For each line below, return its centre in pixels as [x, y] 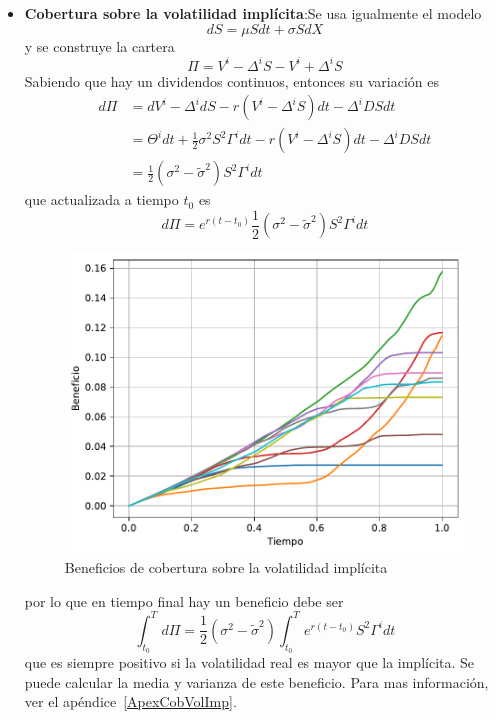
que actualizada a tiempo [101, 199]
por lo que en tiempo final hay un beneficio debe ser [184, 600]
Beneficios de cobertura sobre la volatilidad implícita [226, 567]
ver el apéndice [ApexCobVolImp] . [130, 701]
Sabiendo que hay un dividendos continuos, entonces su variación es [232, 80]
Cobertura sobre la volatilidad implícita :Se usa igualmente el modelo [253, 13]
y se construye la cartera [99, 45]
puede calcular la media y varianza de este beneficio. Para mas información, [256, 681]
